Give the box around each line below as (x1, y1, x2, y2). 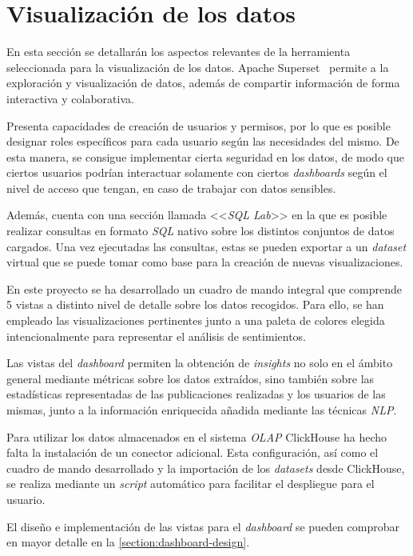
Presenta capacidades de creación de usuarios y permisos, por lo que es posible (6, 117, 391, 134)
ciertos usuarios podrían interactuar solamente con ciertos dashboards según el (6, 164, 387, 181)
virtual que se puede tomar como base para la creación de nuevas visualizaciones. (6, 254, 403, 270)
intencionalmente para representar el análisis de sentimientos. (6, 327, 307, 344)
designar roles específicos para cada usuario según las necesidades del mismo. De (6, 133, 399, 150)
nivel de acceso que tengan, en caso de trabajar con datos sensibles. (6, 179, 336, 196)
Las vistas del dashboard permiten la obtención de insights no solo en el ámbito (6, 354, 393, 371)
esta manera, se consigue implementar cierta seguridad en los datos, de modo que (6, 148, 404, 165)
